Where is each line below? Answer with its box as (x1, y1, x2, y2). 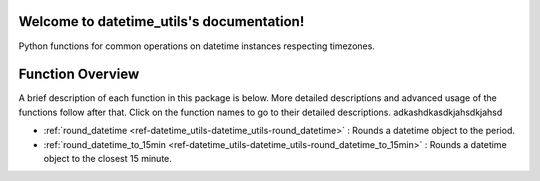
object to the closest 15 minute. (43, 152, 172, 164)
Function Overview (18, 66, 140, 83)
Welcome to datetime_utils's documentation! (18, 13, 305, 30)
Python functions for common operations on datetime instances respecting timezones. (18, 40, 375, 52)
